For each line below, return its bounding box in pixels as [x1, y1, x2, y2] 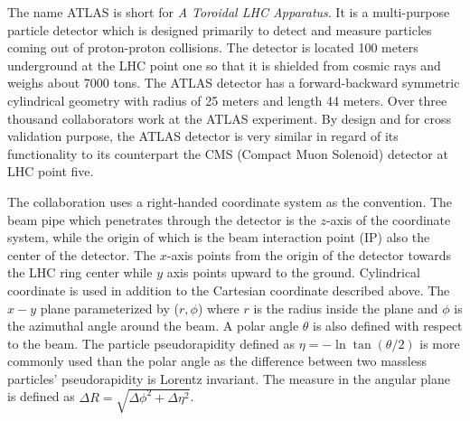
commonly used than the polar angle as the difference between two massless [7, 351, 428, 370]
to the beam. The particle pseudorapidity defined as [7, 333, 295, 352]
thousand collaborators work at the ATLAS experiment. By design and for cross [7, 108, 452, 127]
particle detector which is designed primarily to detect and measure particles [7, 20, 432, 39]
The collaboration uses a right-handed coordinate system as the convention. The [7, 192, 453, 210]
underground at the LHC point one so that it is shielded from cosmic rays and [7, 55, 441, 74]
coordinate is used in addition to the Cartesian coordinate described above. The [7, 280, 450, 299]
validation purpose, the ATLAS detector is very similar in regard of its [7, 126, 399, 145]
